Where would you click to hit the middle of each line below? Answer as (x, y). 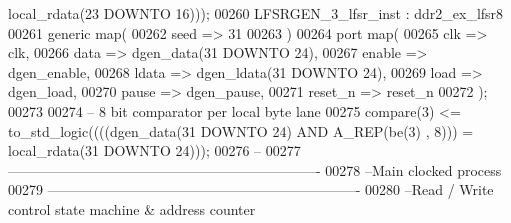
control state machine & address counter (132, 208)
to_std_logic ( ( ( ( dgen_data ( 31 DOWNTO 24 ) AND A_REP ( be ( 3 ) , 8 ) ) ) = (241, 130)
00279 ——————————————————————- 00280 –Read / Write (251, 189)
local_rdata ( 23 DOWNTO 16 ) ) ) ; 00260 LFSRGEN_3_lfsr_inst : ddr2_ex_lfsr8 (256, 13)
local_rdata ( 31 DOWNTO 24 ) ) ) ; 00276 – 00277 (154, 150)
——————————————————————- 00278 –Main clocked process (255, 169)
